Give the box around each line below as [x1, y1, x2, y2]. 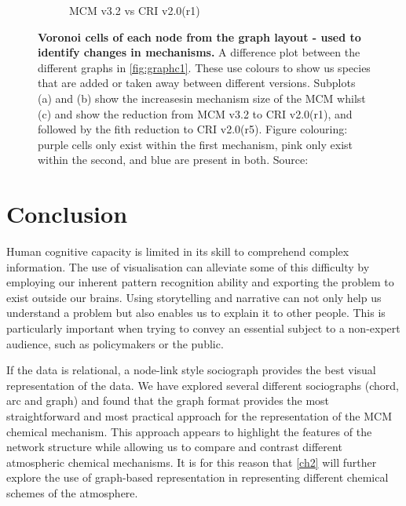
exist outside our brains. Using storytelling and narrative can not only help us [6, 289, 382, 305]
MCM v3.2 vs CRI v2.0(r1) [69, 2, 200, 18]
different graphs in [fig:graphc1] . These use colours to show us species [38, 59, 371, 75]
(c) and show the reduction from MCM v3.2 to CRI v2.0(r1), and [38, 105, 353, 122]
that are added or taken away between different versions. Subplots [38, 75, 356, 91]
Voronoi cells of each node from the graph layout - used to [38, 28, 361, 45]
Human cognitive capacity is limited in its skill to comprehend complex [6, 243, 349, 260]
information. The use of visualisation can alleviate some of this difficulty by [6, 258, 370, 275]
